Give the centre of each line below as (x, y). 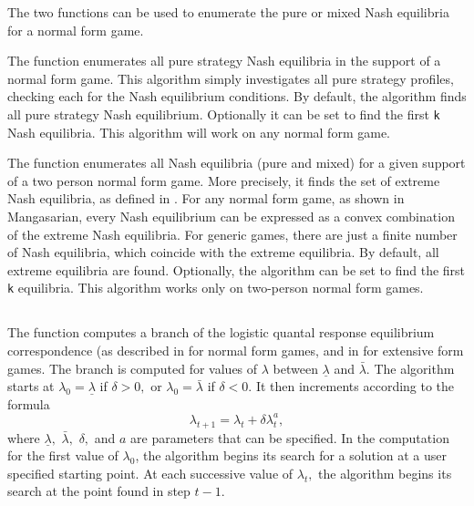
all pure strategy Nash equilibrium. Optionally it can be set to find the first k (224, 114)
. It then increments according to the (351, 386)
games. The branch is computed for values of (133, 368)
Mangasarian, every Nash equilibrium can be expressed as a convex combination (231, 216)
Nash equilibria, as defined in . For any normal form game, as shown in (206, 198)
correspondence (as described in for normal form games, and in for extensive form (236, 351)
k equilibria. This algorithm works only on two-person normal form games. (216, 288)
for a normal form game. (76, 30)
